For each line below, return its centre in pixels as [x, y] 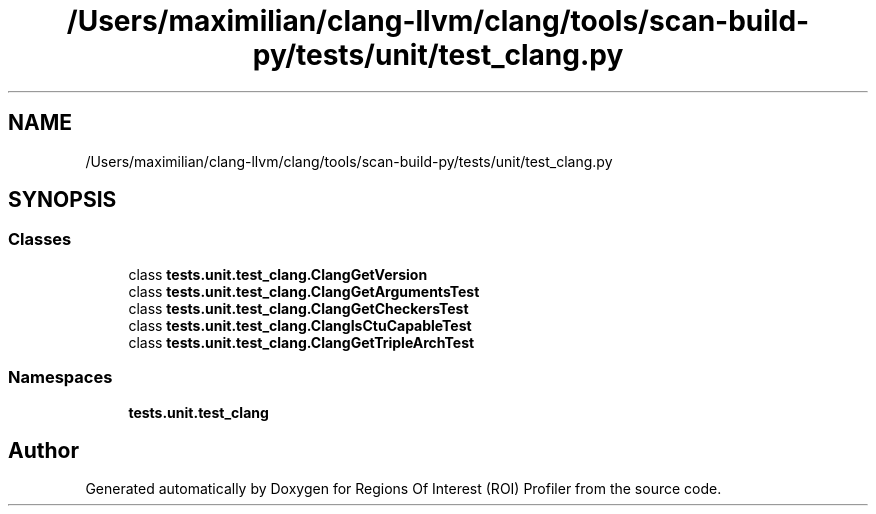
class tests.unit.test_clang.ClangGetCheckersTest [298, 308]
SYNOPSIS [62, 200]
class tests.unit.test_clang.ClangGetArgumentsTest [304, 291]
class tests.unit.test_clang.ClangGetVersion [278, 274]
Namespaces [60, 377]
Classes [40, 239]
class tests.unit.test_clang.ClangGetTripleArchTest [301, 342]
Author [43, 450]
